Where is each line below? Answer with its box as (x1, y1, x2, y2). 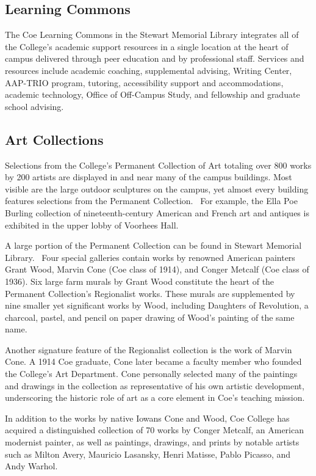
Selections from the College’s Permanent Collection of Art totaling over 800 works (5, 158, 312, 171)
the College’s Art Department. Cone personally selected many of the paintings (5, 367, 298, 380)
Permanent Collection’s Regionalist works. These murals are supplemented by (5, 287, 295, 299)
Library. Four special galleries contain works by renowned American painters (5, 251, 295, 263)
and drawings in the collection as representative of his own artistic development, (5, 379, 304, 392)
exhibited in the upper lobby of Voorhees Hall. (5, 218, 179, 231)
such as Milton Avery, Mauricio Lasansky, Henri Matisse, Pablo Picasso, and (5, 447, 291, 460)
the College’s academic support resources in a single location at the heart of (5, 40, 289, 53)
